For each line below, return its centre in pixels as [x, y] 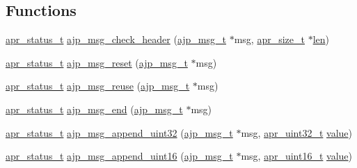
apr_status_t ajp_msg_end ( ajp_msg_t [94, 109]
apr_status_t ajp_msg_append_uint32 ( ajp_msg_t [119, 132]
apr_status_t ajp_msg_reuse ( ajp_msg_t [98, 86]
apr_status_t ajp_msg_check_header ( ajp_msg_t [116, 39]
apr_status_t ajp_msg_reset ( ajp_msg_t [97, 62]
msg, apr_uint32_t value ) [296, 132]
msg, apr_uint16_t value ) [296, 156]
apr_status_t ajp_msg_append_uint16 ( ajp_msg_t [119, 156]
